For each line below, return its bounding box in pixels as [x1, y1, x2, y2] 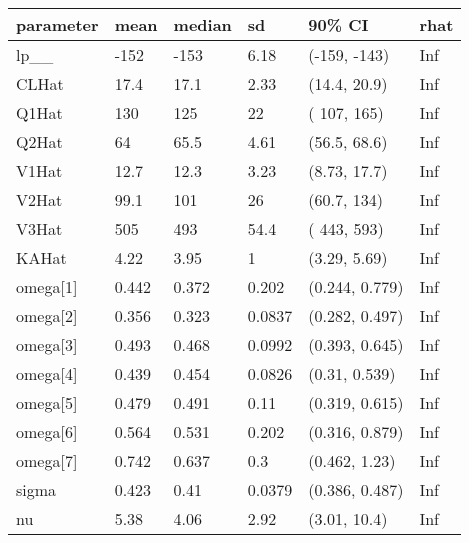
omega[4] [16, 362, 78, 385]
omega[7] [16, 449, 78, 472]
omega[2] [16, 304, 78, 327]
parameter [16, 13, 99, 36]
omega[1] [16, 275, 78, 298]
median [173, 13, 232, 36]
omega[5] [16, 391, 78, 414]
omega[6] [16, 420, 78, 443]
